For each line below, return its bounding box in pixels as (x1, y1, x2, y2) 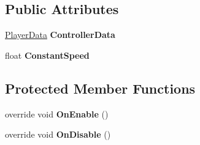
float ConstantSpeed (5, 48, 90, 61)
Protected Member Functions (5, 78, 196, 97)
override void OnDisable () (5, 128, 111, 141)
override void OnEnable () (5, 107, 109, 120)
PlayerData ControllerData (5, 28, 115, 41)
